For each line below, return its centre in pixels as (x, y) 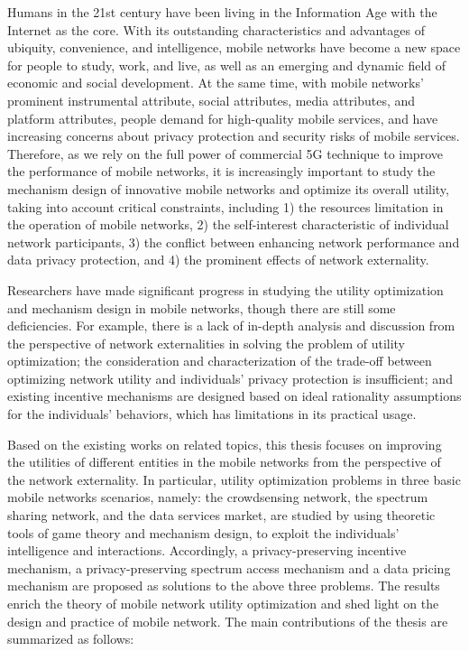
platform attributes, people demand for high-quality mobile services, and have (223, 118)
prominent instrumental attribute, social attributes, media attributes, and (212, 100)
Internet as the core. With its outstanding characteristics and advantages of (216, 29)
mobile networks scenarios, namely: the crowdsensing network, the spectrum (218, 497)
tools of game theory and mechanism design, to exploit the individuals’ (203, 532)
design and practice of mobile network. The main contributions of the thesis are (228, 621)
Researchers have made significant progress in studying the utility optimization (225, 289)
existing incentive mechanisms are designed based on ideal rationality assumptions (234, 396)
